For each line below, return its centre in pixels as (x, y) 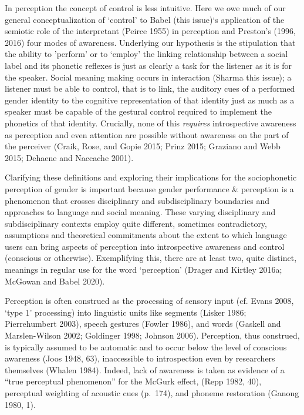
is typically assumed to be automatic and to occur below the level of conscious (146, 347)
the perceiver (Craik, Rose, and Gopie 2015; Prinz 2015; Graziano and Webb (143, 146)
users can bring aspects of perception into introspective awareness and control (145, 246)
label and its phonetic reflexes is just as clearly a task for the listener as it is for (148, 65)
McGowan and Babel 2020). (55, 281)
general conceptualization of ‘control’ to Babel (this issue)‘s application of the (145, 19)
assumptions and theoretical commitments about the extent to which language (146, 235)
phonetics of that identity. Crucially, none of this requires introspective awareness (151, 123)
